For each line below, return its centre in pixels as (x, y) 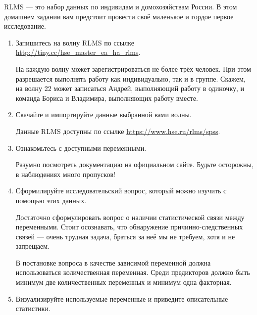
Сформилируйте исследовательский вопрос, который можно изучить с (121, 191)
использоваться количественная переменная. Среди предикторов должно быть (133, 272)
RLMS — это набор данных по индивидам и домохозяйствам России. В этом (121, 6)
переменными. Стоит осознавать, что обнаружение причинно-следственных (129, 227)
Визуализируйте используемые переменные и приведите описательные (122, 298)
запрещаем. (33, 246)
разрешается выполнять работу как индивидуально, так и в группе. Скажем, (130, 78)
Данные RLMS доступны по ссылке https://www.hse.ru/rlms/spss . (118, 131)
